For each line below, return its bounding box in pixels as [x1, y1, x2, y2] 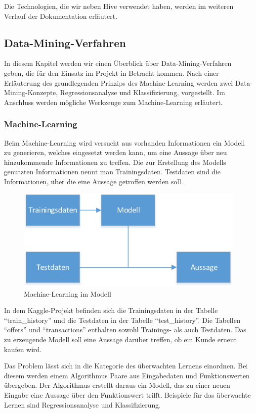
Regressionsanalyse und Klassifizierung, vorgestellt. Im [60, 87, 225, 98]
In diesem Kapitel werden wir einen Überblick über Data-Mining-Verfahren [4, 58, 232, 68]
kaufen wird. [4, 344, 42, 354]
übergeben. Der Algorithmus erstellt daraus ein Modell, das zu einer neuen [4, 380, 230, 390]
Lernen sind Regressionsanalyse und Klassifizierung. [4, 399, 161, 410]
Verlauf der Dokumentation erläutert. [4, 10, 118, 21]
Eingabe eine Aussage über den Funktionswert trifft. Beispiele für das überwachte [4, 390, 251, 400]
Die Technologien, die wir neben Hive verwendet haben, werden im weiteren [4, 1, 234, 11]
